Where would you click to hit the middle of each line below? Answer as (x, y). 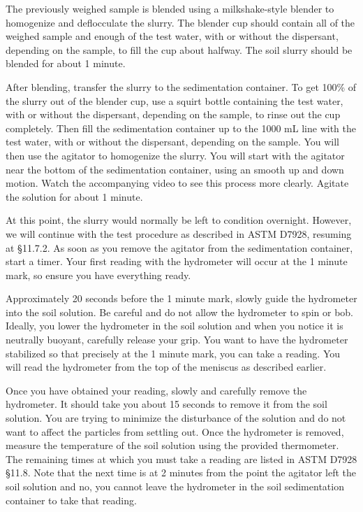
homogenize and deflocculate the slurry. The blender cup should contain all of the (180, 22)
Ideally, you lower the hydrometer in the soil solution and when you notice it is (175, 326)
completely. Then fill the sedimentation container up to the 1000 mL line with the (181, 128)
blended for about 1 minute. (66, 63)
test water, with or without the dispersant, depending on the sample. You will (173, 142)
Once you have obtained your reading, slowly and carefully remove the (156, 390)
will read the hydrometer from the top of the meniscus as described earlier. (166, 367)
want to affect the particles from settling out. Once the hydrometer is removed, (175, 431)
